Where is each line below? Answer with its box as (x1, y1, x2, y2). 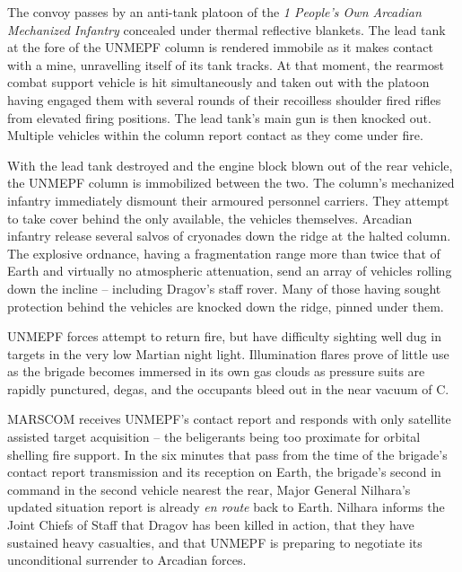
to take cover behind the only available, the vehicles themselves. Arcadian (7, 208, 413, 227)
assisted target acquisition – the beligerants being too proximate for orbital (7, 427, 421, 446)
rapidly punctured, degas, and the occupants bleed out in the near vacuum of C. (7, 379, 449, 398)
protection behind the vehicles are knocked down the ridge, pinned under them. (7, 296, 444, 315)
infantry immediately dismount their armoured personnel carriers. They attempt (7, 190, 449, 209)
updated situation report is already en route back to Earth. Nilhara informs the (7, 497, 445, 516)
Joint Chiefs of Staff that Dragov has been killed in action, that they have (7, 515, 414, 534)
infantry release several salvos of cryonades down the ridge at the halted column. (7, 226, 451, 245)
